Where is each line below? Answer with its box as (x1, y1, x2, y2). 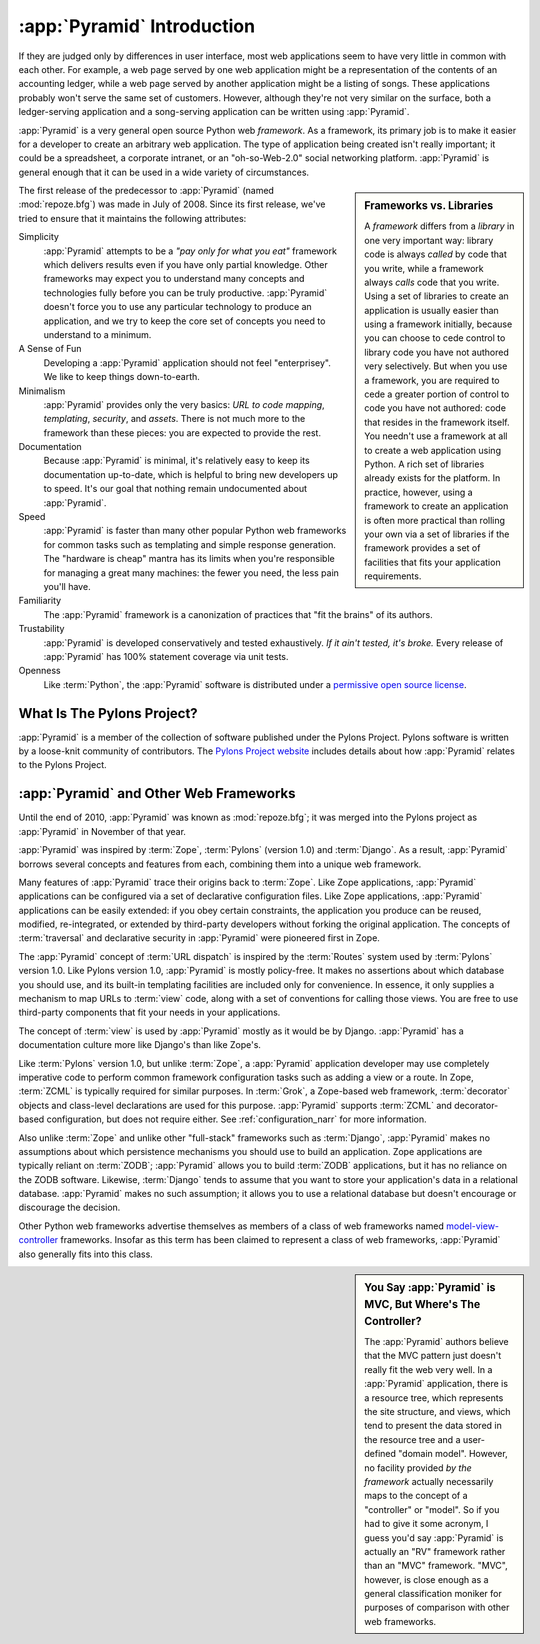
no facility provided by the (364, 1461, 472, 1474)
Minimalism (18, 385, 66, 397)
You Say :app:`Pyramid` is (364, 1281, 496, 1295)
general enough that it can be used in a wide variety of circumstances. (18, 166, 310, 178)
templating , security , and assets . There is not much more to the (43, 413, 306, 425)
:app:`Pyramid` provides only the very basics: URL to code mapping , (43, 398, 325, 410)
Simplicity (18, 231, 60, 243)
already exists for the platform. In (364, 472, 501, 484)
